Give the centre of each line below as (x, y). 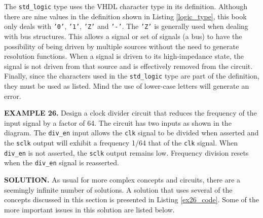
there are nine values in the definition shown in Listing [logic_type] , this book (125, 16)
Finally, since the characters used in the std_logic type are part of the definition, (132, 76)
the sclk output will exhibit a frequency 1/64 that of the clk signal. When (121, 142)
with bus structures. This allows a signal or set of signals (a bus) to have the (123, 36)
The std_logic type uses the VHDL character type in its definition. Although (126, 6)
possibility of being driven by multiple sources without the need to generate (122, 46)
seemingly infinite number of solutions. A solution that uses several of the (118, 189)
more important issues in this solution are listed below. (89, 209)
